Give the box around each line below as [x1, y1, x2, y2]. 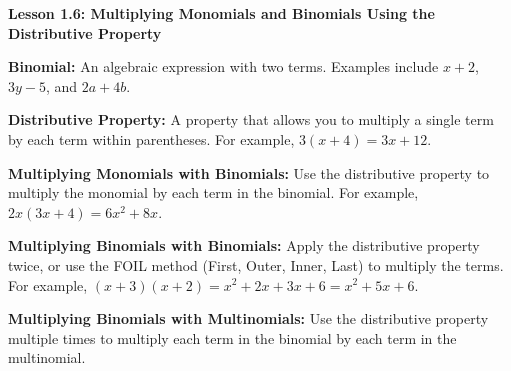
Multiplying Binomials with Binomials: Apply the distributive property [8, 235, 480, 256]
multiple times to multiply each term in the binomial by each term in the [8, 327, 457, 348]
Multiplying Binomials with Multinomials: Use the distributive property [8, 308, 489, 329]
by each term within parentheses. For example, [8, 128, 295, 149]
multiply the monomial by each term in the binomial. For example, [8, 182, 419, 203]
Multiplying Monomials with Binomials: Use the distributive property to [8, 162, 490, 183]
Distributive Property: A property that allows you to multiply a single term [8, 109, 494, 130]
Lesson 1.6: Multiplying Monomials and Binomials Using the [8, 3, 435, 23]
